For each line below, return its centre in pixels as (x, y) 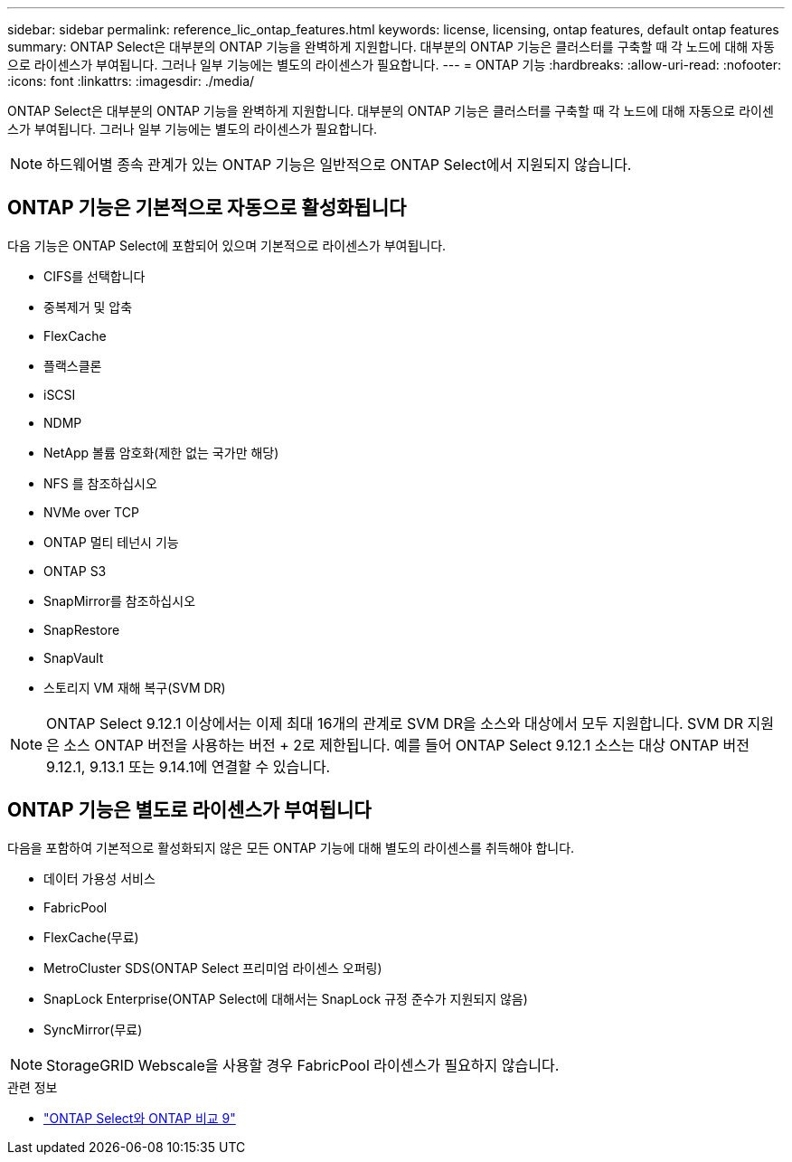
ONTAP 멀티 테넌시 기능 (111, 542)
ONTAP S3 (75, 571)
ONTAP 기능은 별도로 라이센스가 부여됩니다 (189, 810)
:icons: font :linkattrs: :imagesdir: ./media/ (131, 81)
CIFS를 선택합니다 (94, 276)
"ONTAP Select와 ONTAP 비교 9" (140, 1118)
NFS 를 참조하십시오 (100, 483)
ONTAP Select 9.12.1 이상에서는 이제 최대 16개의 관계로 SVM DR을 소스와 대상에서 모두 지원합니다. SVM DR (395, 723)
